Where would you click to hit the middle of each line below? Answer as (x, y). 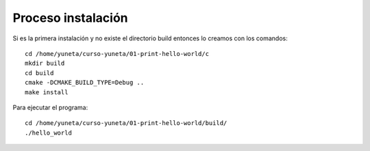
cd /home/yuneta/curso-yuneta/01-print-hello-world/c (117, 54)
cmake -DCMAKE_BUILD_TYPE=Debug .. (85, 83)
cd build (39, 73)
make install (47, 92)
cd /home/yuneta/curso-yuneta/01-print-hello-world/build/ (126, 123)
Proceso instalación (70, 18)
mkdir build (45, 64)
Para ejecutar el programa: (50, 107)
